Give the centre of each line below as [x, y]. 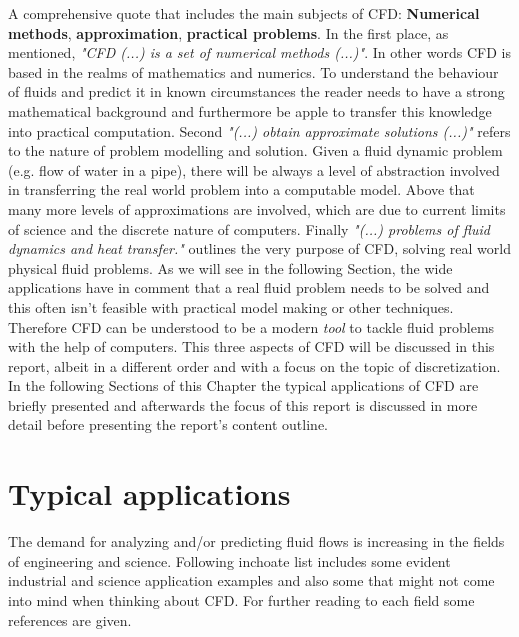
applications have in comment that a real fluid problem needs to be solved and [249, 287]
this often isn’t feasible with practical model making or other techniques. [231, 306]
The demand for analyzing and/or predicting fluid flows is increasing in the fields [256, 541]
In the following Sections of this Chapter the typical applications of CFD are [243, 385]
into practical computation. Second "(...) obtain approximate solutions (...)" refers [259, 130]
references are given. [70, 619]
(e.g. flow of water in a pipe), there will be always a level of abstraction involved [254, 169]
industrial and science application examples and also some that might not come [251, 580]
